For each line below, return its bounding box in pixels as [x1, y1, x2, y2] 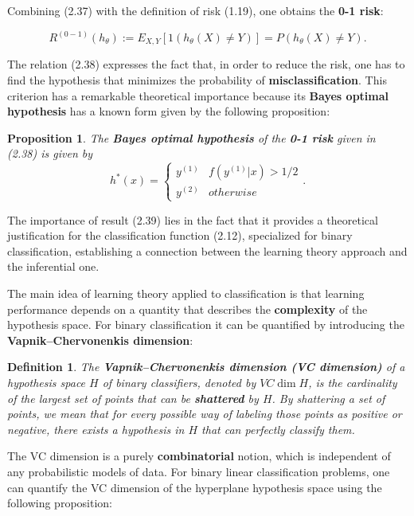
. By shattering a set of [271, 389, 385, 406]
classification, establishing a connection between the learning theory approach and [7, 242, 408, 259]
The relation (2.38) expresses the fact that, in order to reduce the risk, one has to [7, 56, 405, 72]
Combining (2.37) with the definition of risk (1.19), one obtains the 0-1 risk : [7, 2, 384, 18]
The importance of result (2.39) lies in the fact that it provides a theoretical [7, 211, 378, 228]
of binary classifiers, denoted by [102, 373, 256, 390]
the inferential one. [7, 258, 100, 275]
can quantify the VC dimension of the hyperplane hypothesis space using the [7, 479, 382, 495]
